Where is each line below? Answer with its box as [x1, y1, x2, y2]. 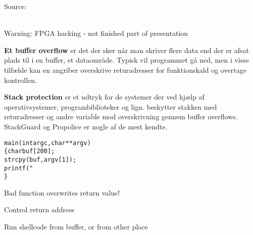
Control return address [4, 204, 75, 215]
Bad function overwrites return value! [4, 187, 120, 198]
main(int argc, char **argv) [4, 139, 91, 147]
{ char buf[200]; [4, 148, 55, 155]
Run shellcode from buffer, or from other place [4, 221, 148, 231]
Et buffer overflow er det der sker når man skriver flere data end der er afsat [4, 44, 249, 55]
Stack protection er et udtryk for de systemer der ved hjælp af [4, 91, 205, 102]
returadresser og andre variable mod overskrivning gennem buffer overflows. [4, 111, 238, 122]
